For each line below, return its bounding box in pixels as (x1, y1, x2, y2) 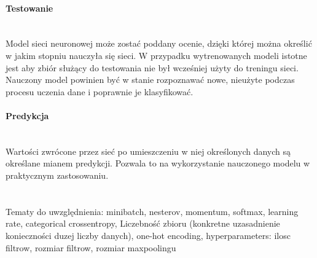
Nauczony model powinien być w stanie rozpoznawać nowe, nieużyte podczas (6, 73, 295, 86)
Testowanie (6, 1, 53, 14)
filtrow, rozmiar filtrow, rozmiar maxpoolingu (6, 241, 176, 254)
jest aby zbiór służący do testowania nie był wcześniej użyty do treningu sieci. (6, 61, 299, 74)
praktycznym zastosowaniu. (6, 168, 109, 181)
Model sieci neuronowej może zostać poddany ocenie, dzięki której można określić (6, 37, 312, 50)
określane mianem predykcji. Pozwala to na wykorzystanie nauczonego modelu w (6, 157, 310, 170)
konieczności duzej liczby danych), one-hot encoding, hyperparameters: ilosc (6, 229, 291, 241)
